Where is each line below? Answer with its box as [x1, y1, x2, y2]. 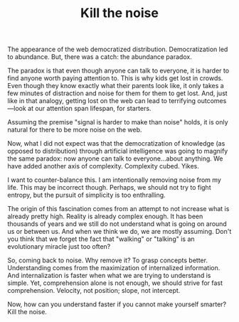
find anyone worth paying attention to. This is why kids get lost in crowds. [7, 74, 223, 82]
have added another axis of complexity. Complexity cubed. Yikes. [7, 162, 199, 171]
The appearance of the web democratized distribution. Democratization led [7, 45, 228, 54]
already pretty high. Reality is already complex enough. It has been [7, 212, 203, 221]
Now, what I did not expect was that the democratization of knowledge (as [7, 139, 225, 148]
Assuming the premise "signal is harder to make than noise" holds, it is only [7, 118, 229, 127]
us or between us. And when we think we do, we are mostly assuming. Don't [7, 227, 232, 236]
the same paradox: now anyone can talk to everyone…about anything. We [7, 154, 223, 163]
